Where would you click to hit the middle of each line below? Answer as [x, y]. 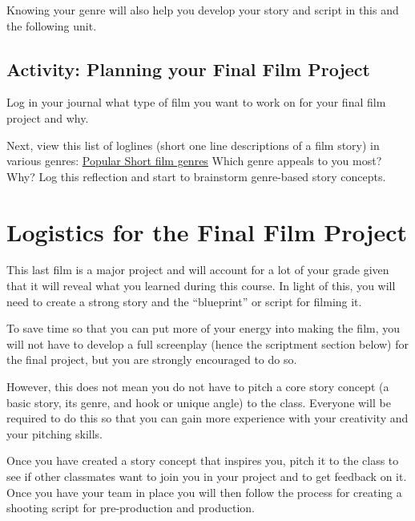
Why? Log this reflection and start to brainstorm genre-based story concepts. [196, 176]
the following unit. [52, 25]
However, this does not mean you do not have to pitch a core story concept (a [198, 387]
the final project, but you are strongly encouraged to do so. [152, 359]
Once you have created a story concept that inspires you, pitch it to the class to [203, 460]
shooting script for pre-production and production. [131, 508]
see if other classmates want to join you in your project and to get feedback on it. [207, 477]
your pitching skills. [54, 433]
